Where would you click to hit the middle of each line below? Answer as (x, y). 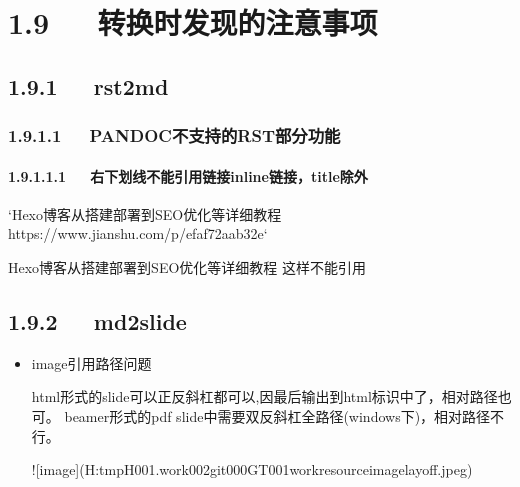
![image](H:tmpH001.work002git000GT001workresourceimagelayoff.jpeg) (252, 469)
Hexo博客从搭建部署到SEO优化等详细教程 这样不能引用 (187, 266)
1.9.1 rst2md (88, 85)
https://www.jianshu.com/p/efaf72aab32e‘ (138, 233)
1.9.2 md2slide (97, 320)
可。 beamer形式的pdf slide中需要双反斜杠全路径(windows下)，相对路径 (261, 415)
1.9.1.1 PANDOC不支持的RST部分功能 (174, 135)
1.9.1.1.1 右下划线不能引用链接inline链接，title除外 (188, 175)
